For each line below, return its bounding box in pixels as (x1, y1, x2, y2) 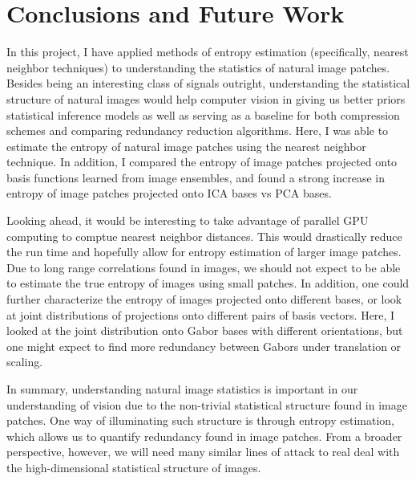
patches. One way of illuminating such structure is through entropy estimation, (6, 412, 394, 429)
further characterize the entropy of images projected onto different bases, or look (6, 291, 402, 308)
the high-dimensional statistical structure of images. (6, 459, 261, 475)
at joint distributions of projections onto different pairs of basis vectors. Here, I (6, 306, 395, 323)
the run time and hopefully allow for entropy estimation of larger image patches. (6, 243, 402, 260)
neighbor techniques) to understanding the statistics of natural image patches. (6, 59, 390, 75)
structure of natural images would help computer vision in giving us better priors (6, 90, 406, 107)
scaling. (6, 353, 43, 370)
